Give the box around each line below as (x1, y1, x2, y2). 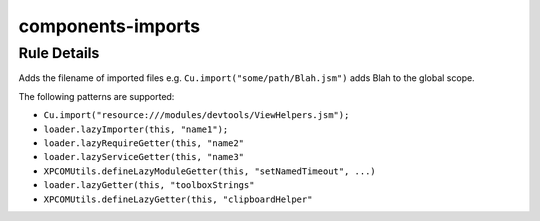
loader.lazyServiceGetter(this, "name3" (43, 151, 245, 163)
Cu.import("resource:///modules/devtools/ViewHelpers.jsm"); (43, 110, 350, 121)
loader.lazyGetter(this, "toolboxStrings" (43, 180, 255, 191)
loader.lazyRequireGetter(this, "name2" (43, 137, 245, 149)
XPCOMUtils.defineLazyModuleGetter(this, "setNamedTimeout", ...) (43, 165, 377, 177)
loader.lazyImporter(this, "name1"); (43, 123, 229, 135)
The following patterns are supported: (18, 90, 175, 102)
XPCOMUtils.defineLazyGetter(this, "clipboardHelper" (43, 193, 313, 205)
